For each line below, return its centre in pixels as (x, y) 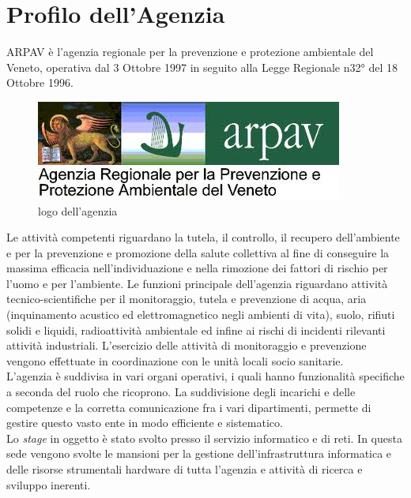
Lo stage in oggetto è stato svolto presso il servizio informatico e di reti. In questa (204, 438)
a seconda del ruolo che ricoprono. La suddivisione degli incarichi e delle (181, 392)
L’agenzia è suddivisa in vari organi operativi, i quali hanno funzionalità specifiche (205, 376)
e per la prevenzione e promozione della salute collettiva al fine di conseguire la (198, 252)
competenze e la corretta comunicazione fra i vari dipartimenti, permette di (189, 407)
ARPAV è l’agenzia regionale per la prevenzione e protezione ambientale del (190, 52)
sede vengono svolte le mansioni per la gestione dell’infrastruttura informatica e (199, 453)
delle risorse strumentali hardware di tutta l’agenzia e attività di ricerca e (185, 469)
